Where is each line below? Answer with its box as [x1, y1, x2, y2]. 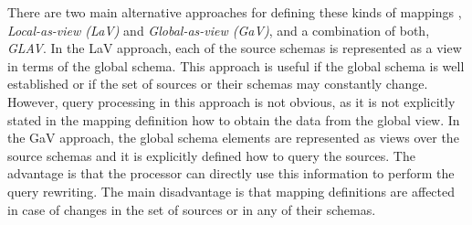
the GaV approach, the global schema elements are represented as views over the [7, 128, 459, 147]
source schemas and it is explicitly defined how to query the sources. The [7, 145, 415, 165]
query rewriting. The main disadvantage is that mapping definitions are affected [7, 181, 456, 200]
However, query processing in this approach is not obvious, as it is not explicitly [7, 91, 456, 111]
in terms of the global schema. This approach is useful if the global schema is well [7, 56, 465, 75]
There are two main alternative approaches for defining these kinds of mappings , [7, 3, 462, 21]
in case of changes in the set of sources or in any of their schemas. [7, 199, 376, 219]
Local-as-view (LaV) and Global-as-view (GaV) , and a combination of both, [7, 20, 430, 39]
